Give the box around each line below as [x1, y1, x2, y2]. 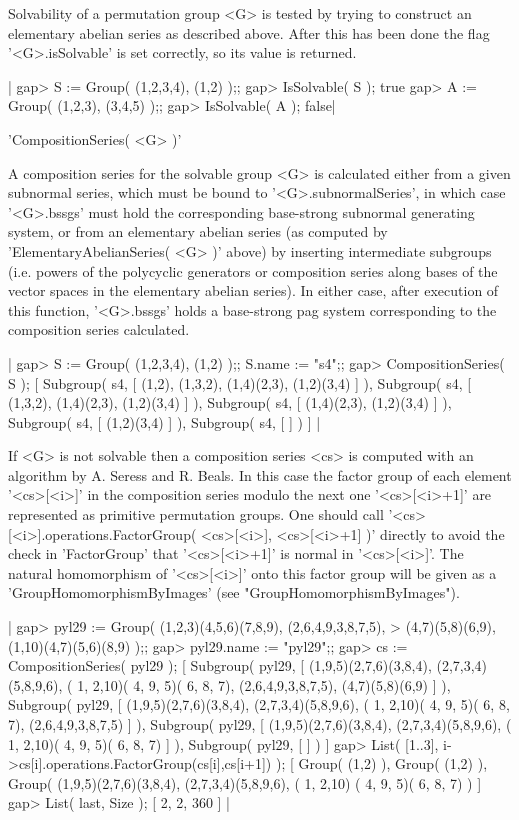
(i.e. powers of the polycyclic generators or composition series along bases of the [8, 260, 498, 281]
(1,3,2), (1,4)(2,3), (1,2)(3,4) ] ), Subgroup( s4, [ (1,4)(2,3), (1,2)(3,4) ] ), [8, 392, 452, 413]
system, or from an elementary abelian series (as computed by [8, 221, 388, 242]
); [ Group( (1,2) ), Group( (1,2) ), [275, 753, 488, 774]
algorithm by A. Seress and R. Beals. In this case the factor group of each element [8, 464, 512, 485]
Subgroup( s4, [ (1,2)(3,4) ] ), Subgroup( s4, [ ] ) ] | [8, 411, 321, 432]
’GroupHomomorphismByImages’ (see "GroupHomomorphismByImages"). [8, 582, 460, 603]
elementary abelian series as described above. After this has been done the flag [8, 22, 490, 43]
